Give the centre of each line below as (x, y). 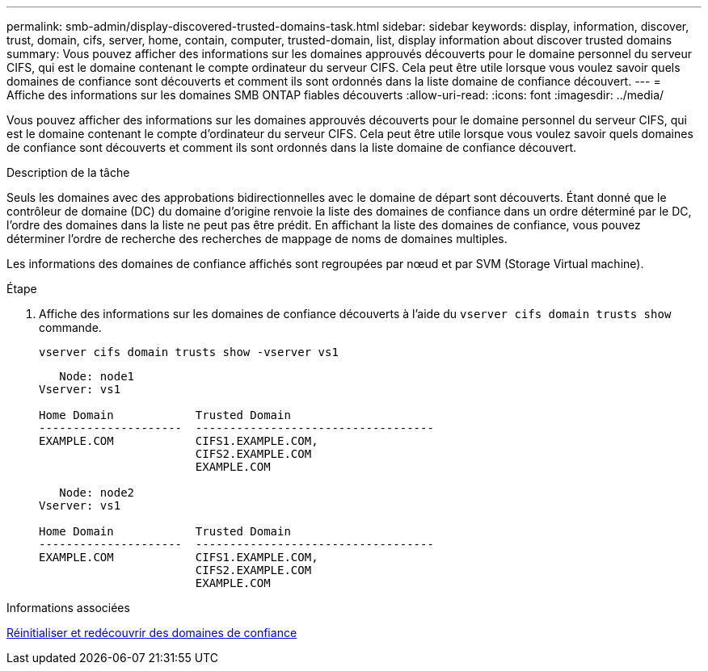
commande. (70, 327)
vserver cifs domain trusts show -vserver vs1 (189, 352)
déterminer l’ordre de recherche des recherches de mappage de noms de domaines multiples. (257, 239)
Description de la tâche (68, 172)
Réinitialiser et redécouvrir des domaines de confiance (152, 633)
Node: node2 (97, 493)
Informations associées (68, 608)
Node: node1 (97, 376)
